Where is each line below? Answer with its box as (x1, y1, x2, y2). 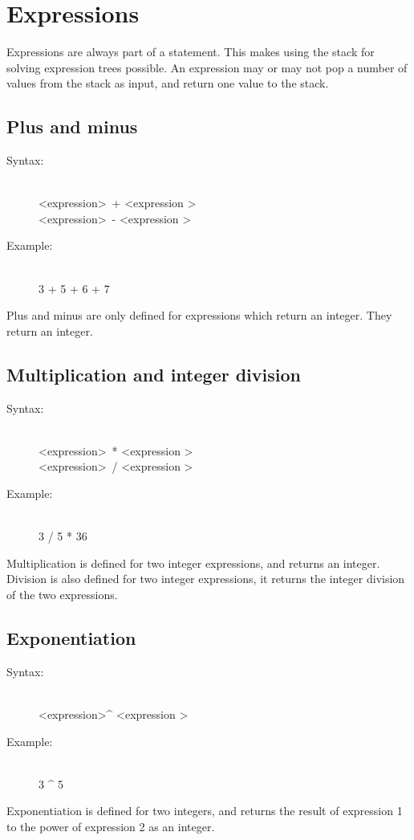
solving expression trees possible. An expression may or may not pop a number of (6, 59, 408, 75)
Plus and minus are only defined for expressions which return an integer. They (6, 307, 392, 324)
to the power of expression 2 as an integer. (6, 818, 215, 834)
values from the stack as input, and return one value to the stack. (6, 75, 329, 92)
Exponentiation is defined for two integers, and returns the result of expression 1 (6, 802, 403, 819)
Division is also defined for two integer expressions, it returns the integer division (6, 570, 405, 587)
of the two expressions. (6, 586, 118, 602)
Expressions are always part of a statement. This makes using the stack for (6, 43, 375, 60)
